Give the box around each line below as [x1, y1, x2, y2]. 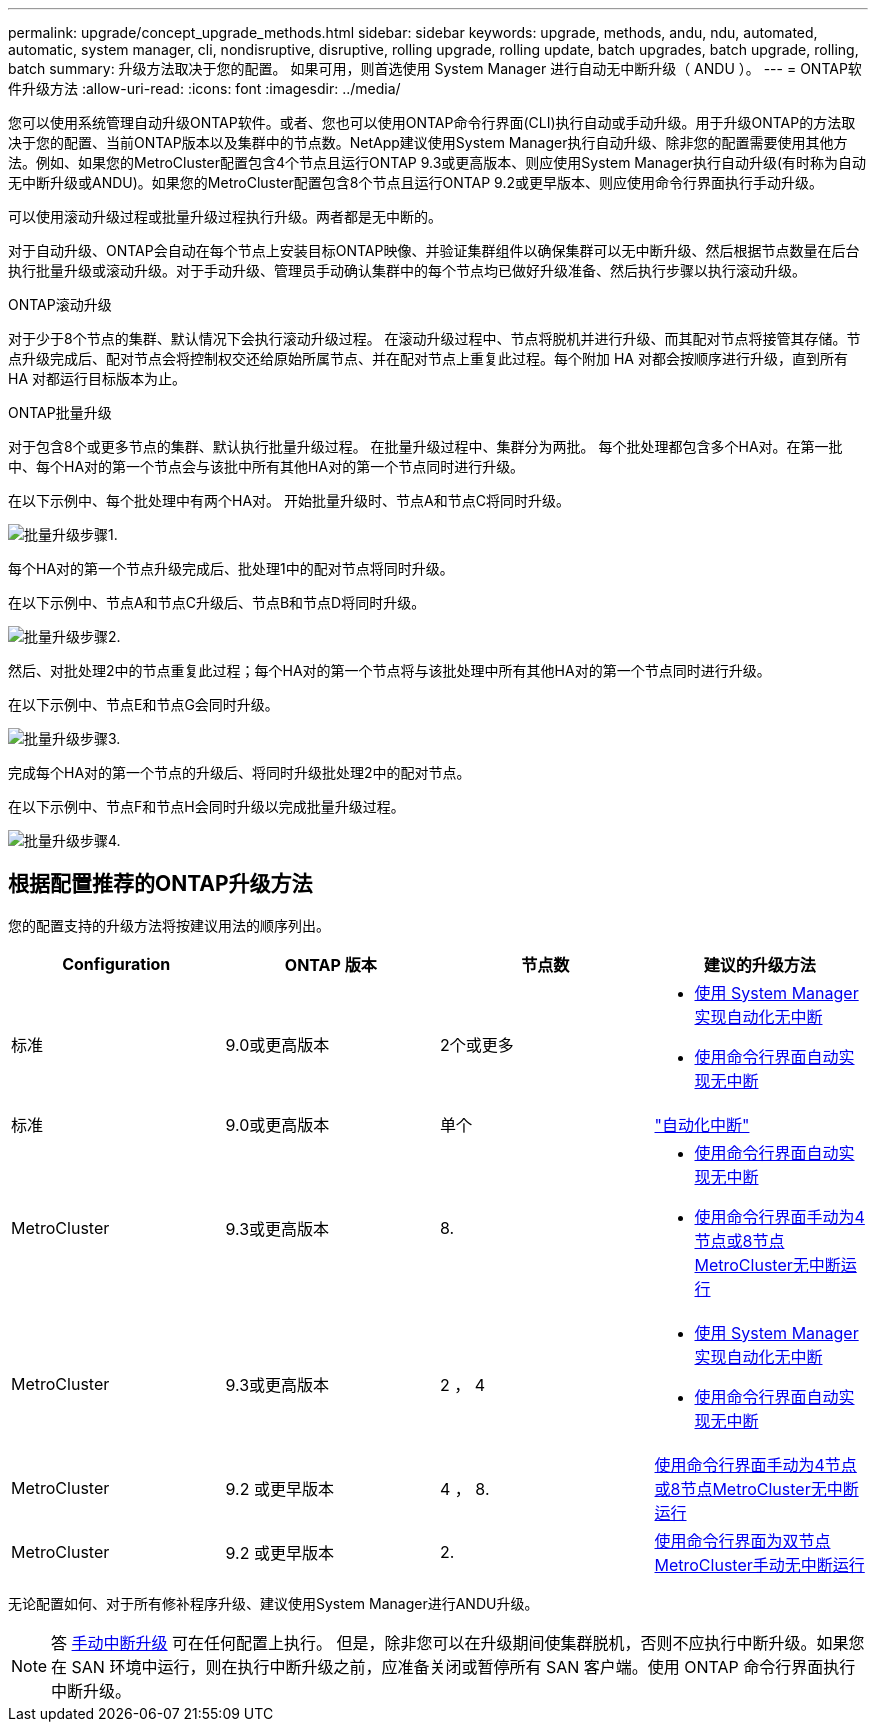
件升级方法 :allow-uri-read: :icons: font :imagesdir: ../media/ [8, 80, 401, 97]
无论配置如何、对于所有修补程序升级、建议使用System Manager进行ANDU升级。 [8, 1594, 539, 1612]
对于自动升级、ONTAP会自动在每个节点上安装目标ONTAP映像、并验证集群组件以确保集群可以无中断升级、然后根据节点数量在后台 [8, 242, 860, 259]
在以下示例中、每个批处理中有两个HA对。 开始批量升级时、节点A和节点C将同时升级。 [8, 492, 570, 509]
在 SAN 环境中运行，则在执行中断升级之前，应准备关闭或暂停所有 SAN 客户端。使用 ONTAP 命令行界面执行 [51, 1656, 856, 1677]
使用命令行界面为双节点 [654, 1530, 831, 1551]
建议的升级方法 [703, 954, 816, 975]
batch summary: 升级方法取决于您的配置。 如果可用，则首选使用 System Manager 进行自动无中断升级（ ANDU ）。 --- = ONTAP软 [8, 60, 862, 77]
